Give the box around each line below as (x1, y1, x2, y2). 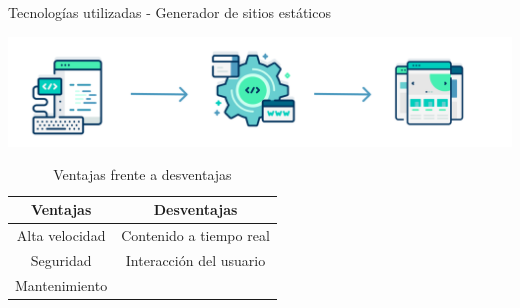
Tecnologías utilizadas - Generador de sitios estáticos (8, 2, 331, 22)
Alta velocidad (16, 224, 106, 245)
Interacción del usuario (125, 249, 266, 270)
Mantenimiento (15, 274, 108, 295)
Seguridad (30, 249, 92, 270)
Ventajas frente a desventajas (53, 164, 232, 185)
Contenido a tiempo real (121, 224, 270, 245)
